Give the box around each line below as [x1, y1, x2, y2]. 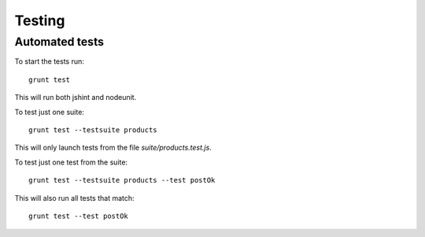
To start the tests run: [14, 57, 84, 66]
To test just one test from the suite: [14, 157, 128, 167]
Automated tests [14, 35, 104, 49]
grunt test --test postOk [28, 211, 129, 220]
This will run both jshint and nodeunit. [14, 93, 137, 102]
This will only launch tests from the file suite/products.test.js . [14, 143, 212, 153]
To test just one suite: [14, 107, 84, 117]
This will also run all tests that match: [14, 193, 135, 202]
